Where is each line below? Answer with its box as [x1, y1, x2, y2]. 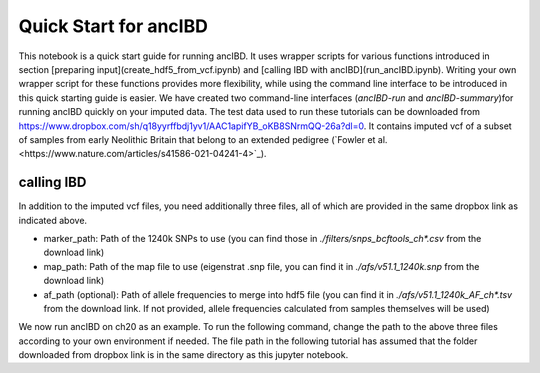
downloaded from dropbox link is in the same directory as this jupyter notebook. [18, 349, 349, 361]
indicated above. [18, 214, 88, 226]
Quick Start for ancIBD [18, 15, 209, 37]
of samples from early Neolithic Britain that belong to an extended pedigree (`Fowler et [18, 133, 376, 145]
